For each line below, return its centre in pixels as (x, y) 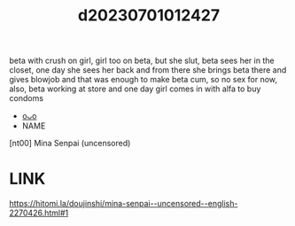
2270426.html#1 (39, 213)
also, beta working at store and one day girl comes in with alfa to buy (135, 89)
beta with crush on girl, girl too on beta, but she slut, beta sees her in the (142, 61)
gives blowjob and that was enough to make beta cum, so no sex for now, (143, 80)
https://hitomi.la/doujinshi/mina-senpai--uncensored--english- (124, 204)
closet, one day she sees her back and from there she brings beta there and (148, 70)
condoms (27, 98)
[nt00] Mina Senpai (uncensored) (70, 144)
